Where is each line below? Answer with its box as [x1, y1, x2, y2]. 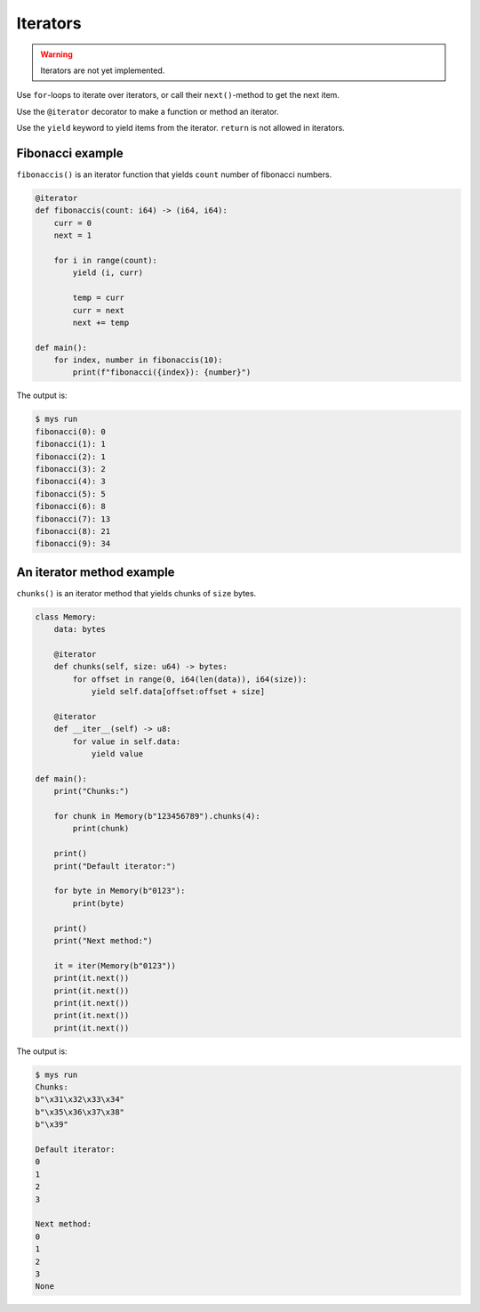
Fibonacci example [16, 145, 124, 160]
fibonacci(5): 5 [35, 489, 107, 498]
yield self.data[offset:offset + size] [91, 686, 266, 697]
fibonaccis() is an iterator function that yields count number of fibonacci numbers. [16, 169, 332, 180]
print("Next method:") [53, 935, 153, 945]
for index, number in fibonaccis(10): [53, 355, 223, 365]
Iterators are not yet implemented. [40, 65, 165, 76]
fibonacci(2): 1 [35, 451, 107, 462]
